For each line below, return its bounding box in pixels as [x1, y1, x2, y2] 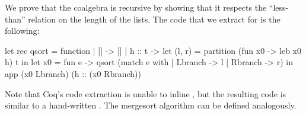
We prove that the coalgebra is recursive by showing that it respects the [5, 1, 267, 13]
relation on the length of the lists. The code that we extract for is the [28, 12, 280, 25]
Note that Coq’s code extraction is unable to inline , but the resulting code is [5, 87, 286, 100]
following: [5, 24, 40, 37]
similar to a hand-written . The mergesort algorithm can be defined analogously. [5, 99, 297, 111]
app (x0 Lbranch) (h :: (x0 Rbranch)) [5, 67, 141, 79]
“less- [269, 1, 289, 13]
